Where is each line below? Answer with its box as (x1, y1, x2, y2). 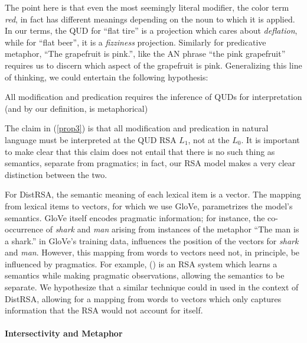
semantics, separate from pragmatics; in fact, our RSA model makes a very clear (5, 157, 296, 169)
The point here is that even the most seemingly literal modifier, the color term (5, 1, 289, 13)
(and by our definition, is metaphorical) (5, 102, 148, 114)
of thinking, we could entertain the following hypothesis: (5, 70, 208, 83)
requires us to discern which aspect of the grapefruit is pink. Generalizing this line (5, 59, 302, 71)
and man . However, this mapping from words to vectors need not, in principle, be (5, 246, 300, 258)
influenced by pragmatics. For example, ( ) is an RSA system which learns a (5, 257, 277, 270)
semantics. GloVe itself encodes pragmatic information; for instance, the (5, 211, 265, 224)
